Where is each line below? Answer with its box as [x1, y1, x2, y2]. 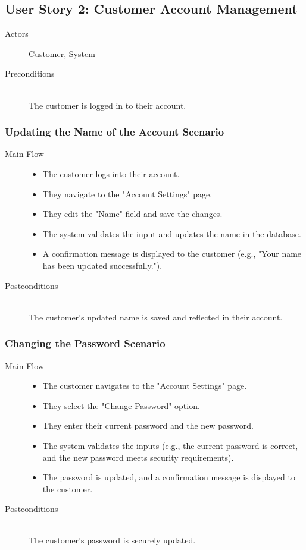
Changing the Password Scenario [5, 336, 166, 351]
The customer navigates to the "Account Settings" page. [42, 379, 247, 392]
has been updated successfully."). [42, 259, 163, 271]
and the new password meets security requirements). [42, 451, 234, 463]
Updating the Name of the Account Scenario [5, 124, 224, 139]
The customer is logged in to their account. [29, 99, 186, 111]
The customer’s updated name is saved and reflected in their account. [29, 310, 283, 323]
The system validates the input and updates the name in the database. [42, 227, 301, 240]
